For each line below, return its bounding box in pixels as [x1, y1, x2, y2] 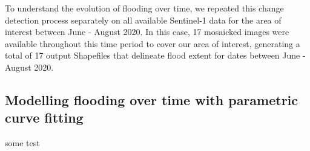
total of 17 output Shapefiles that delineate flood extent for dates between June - [5, 49, 306, 62]
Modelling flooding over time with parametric [5, 90, 298, 109]
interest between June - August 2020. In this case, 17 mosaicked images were [5, 25, 289, 38]
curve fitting [5, 108, 84, 127]
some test [5, 137, 40, 149]
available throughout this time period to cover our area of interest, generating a [5, 37, 300, 50]
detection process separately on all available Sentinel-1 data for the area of [5, 13, 282, 26]
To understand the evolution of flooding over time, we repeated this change [5, 2, 284, 14]
